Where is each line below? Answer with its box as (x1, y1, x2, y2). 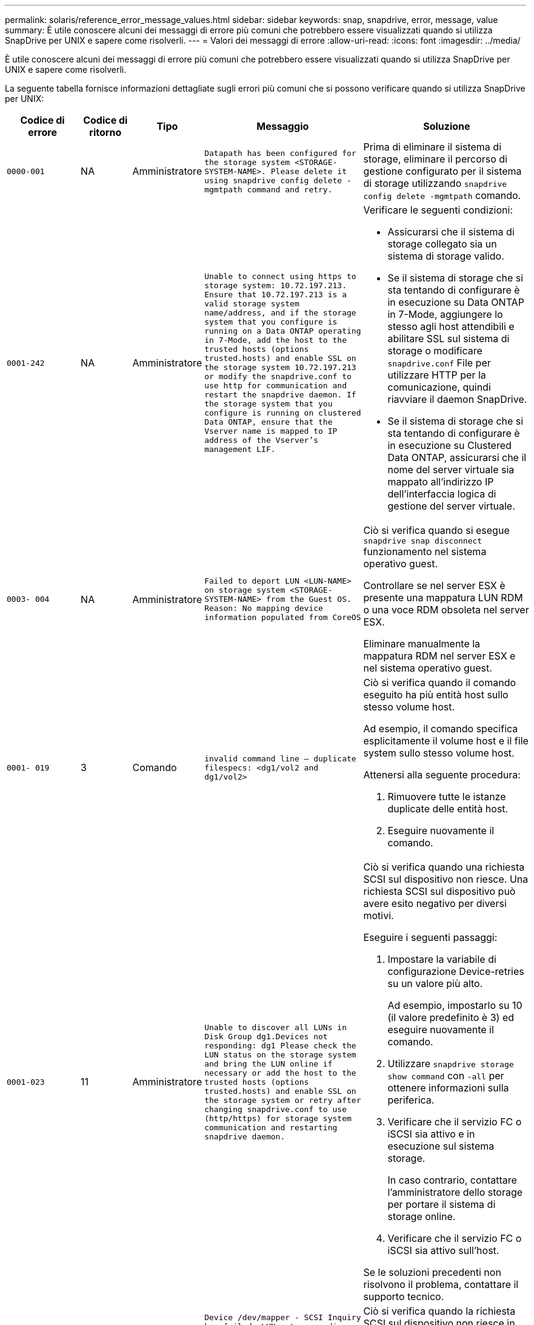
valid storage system (204, 299, 299, 308)
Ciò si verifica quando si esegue (363, 524, 510, 536)
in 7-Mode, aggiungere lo (387, 308, 503, 320)
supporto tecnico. (363, 1290, 444, 1303)
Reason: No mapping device (204, 604, 323, 613)
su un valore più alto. (387, 977, 483, 990)
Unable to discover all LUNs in (204, 1022, 347, 1032)
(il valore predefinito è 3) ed (387, 1011, 514, 1023)
